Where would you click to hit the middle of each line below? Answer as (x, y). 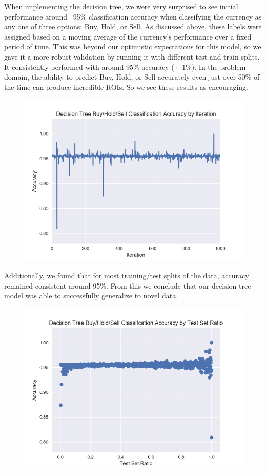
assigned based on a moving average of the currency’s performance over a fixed (128, 36)
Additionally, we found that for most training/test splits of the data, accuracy (127, 276)
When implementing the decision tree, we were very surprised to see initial (121, 6)
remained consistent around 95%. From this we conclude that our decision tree (128, 285)
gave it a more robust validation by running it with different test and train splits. (132, 56)
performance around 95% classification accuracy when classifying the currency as (133, 16)
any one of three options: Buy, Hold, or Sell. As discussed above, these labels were (133, 26)
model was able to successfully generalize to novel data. (91, 296)
